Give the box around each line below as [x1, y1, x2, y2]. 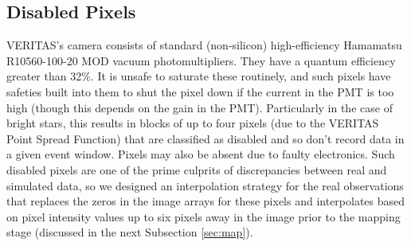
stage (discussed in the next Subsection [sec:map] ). [6, 224, 253, 240]
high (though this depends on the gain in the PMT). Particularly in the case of [6, 99, 393, 115]
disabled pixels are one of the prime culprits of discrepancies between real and [6, 161, 387, 178]
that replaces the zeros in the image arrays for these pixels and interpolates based [6, 193, 405, 209]
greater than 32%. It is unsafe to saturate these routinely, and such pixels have [6, 68, 391, 84]
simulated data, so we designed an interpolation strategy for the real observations [6, 177, 404, 193]
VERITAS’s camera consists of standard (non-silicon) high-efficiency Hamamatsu [6, 37, 402, 53]
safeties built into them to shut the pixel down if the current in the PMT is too [6, 83, 394, 100]
